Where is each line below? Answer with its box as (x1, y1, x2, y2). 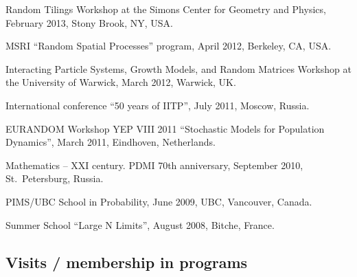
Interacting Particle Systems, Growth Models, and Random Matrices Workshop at (5, 61, 352, 76)
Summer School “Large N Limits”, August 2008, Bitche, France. (5, 217, 275, 232)
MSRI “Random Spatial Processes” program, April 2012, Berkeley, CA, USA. (5, 38, 332, 53)
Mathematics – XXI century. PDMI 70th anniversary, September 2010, (5, 157, 303, 172)
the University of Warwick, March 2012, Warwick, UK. (5, 75, 236, 89)
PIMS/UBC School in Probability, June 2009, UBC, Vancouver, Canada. (5, 194, 312, 208)
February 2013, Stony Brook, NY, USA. (5, 15, 173, 30)
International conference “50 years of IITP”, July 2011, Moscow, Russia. (5, 98, 310, 112)
